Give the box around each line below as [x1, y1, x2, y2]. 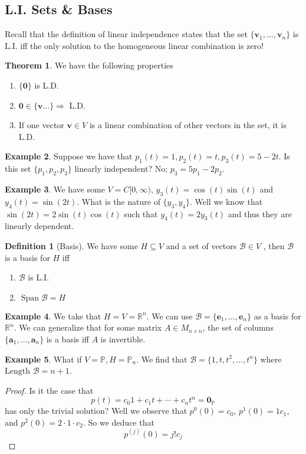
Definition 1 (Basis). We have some [5, 239, 138, 252]
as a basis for [254, 309, 301, 322]
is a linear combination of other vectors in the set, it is [89, 119, 287, 131]
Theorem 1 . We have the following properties [5, 59, 173, 71]
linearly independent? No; [74, 162, 168, 175]
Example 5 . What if [5, 352, 82, 365]
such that [124, 207, 158, 220]
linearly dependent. [5, 220, 74, 232]
